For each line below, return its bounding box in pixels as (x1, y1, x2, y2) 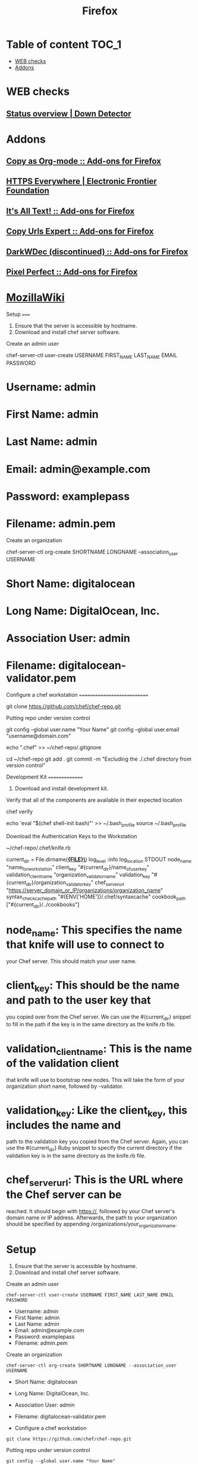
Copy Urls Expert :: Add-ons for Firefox (6, 226, 154, 236)
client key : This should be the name (6, 979, 180, 994)
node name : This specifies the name (6, 923, 183, 939)
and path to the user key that (6, 993, 151, 1007)
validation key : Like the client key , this (6, 1103, 187, 1119)
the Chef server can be (6, 1188, 122, 1201)
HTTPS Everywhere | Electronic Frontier (6, 176, 158, 186)
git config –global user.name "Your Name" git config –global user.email (6, 725, 180, 733)
